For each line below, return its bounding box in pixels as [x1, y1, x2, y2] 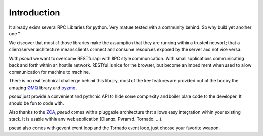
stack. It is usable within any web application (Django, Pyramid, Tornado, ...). [9, 116, 163, 122]
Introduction [9, 7, 60, 18]
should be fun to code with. [9, 100, 64, 106]
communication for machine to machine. [9, 69, 90, 75]
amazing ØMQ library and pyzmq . [9, 85, 78, 91]
